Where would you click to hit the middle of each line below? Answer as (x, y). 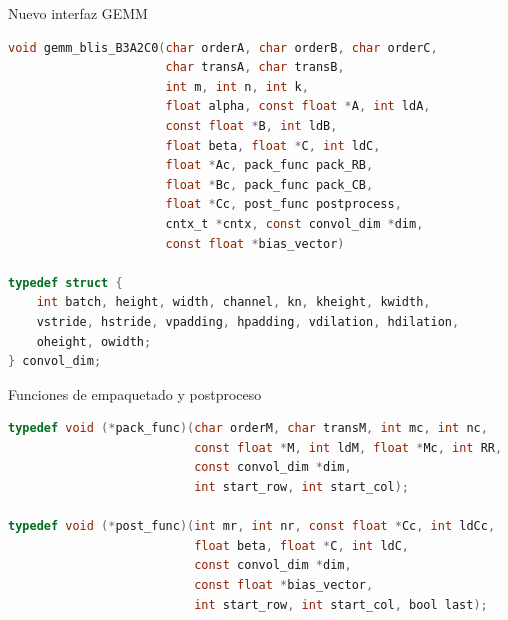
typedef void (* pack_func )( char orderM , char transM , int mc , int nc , (248, 428)
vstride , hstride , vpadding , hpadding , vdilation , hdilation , (248, 321)
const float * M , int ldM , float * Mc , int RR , (348, 447)
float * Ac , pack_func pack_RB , (269, 165)
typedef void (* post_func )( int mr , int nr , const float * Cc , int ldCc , (252, 526)
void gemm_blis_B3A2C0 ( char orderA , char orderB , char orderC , (223, 47)
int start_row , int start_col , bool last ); (341, 604)
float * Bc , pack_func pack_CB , (269, 184)
